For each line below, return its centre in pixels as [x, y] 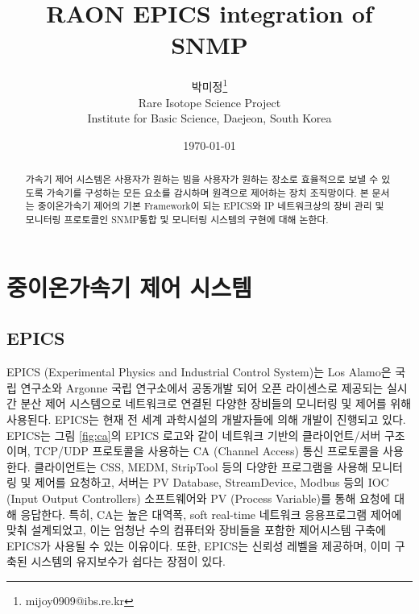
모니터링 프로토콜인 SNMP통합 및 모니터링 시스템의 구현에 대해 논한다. [177, 220]
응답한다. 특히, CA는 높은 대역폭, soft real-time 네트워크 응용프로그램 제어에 [211, 514]
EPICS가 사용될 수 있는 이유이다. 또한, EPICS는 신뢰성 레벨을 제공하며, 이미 [199, 545]
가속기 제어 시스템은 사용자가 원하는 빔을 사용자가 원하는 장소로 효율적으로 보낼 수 [202, 179]
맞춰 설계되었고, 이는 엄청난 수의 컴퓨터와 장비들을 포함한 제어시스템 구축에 [196, 530]
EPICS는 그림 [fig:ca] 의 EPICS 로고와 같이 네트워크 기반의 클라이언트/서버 [194, 435]
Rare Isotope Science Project [209, 102]
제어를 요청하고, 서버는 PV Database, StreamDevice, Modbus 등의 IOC [212, 482]
